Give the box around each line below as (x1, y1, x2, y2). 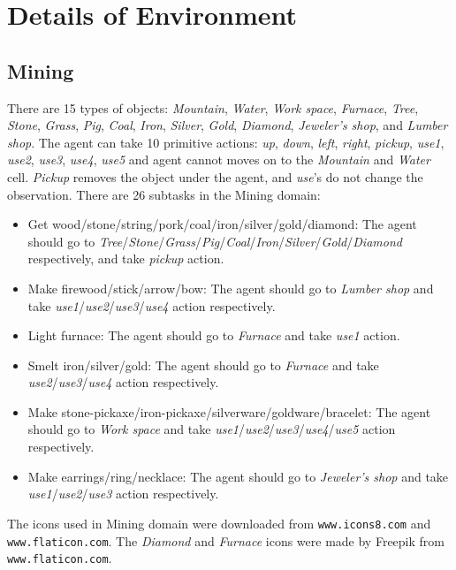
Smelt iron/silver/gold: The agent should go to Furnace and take (27, 355, 379, 374)
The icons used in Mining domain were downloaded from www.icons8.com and (7, 513, 431, 532)
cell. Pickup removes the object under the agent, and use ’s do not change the (7, 167, 423, 186)
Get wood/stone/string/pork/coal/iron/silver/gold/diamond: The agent (27, 215, 417, 233)
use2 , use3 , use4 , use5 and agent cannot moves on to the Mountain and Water (7, 150, 430, 169)
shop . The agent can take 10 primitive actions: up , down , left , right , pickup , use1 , (7, 133, 445, 151)
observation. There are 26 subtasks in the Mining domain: (7, 185, 321, 203)
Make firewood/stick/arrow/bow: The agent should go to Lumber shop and (27, 278, 434, 297)
